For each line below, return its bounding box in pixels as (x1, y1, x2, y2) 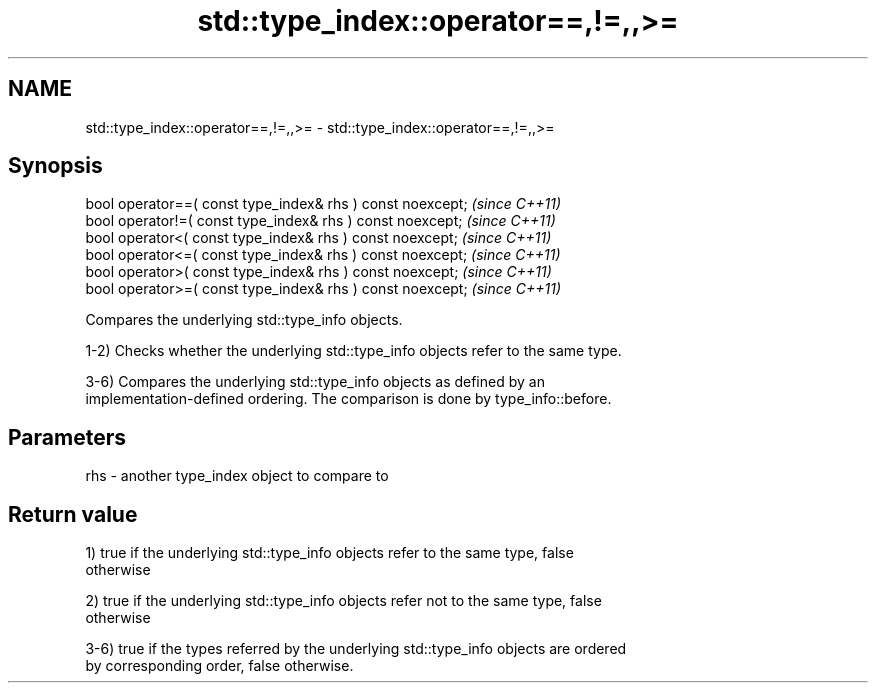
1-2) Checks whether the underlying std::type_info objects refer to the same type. (85, 342, 622, 360)
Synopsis (8, 153, 103, 179)
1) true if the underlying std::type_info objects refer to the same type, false (85, 544, 574, 562)
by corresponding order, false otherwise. (85, 657, 354, 675)
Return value (8, 501, 138, 527)
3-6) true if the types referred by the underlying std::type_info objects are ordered (85, 640, 627, 658)
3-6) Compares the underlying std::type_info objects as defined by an (85, 373, 545, 391)
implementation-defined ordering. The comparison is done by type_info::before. (85, 390, 612, 408)
